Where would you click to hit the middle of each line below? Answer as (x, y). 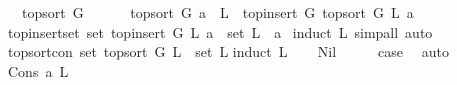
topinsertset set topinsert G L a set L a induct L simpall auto (220, 31)
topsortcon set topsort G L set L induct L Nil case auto (228, 51)
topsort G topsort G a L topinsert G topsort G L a (217, 12)
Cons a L (38, 70)
